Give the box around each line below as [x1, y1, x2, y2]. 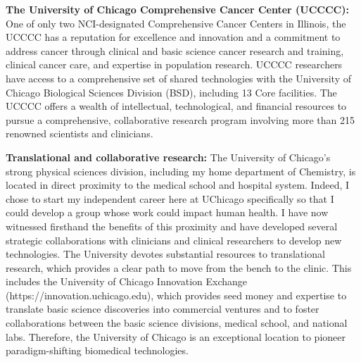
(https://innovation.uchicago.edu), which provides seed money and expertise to [6, 287, 347, 302]
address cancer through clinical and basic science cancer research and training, [6, 43, 344, 58]
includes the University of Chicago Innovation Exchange [6, 274, 248, 289]
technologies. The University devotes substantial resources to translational [6, 246, 325, 261]
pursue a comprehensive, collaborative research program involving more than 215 [6, 112, 355, 127]
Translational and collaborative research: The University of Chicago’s [6, 149, 331, 164]
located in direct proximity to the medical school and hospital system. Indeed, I [6, 177, 350, 192]
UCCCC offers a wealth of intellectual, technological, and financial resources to [6, 99, 347, 113]
